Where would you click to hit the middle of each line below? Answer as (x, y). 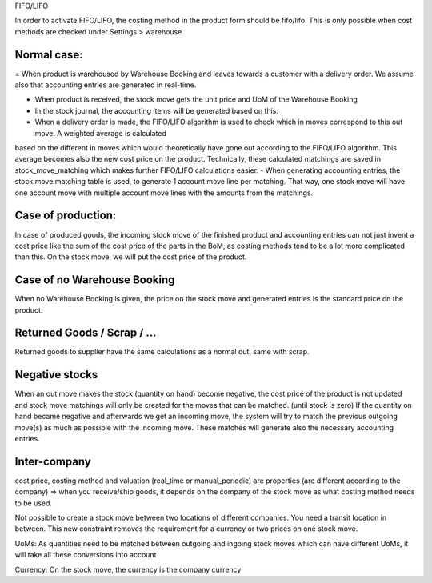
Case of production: (66, 216)
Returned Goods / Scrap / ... (86, 333)
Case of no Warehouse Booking (95, 280)
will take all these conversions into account (86, 555)
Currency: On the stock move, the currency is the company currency (128, 569)
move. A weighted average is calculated (101, 133)
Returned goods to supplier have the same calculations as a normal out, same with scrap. (162, 352)
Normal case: (49, 55)
